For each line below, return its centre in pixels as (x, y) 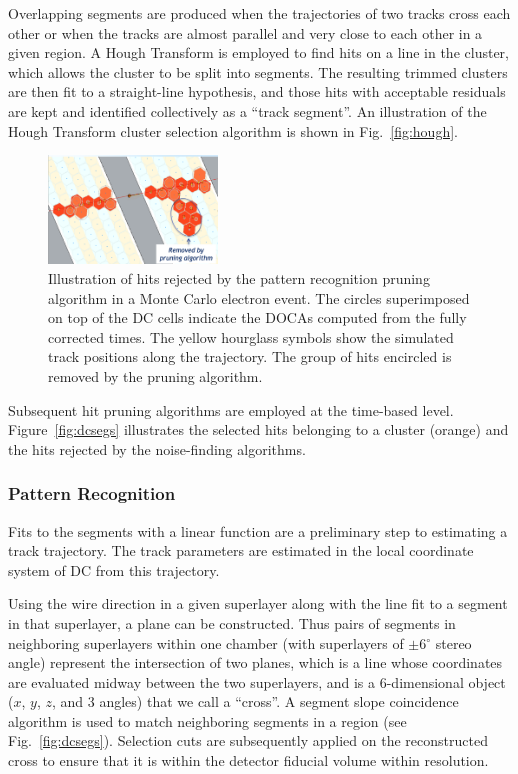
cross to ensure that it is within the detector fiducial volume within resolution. (248, 760)
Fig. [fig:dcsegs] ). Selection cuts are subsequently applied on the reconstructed (248, 740)
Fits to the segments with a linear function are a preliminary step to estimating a (258, 530)
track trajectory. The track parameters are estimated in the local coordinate (241, 550)
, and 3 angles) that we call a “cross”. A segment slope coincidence (255, 701)
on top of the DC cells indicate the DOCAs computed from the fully (257, 317)
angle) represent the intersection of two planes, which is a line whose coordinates (255, 662)
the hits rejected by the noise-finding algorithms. (157, 448)
